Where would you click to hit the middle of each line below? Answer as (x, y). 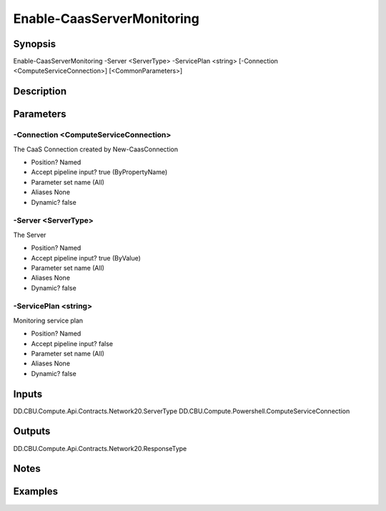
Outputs (32, 431)
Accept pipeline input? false (72, 343)
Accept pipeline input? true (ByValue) (86, 258)
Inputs (28, 394)
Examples (36, 491)
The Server (30, 235)
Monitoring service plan (48, 320)
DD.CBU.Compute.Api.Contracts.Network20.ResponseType (100, 448)
